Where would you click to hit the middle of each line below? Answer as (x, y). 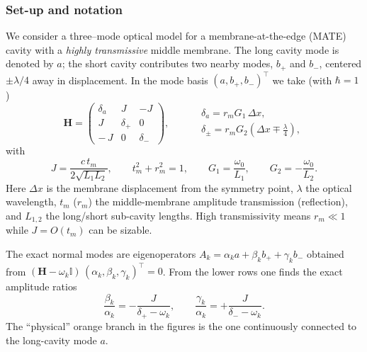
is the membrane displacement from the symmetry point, (170, 187)
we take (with (302, 80)
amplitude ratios (41, 286)
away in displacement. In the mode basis (120, 80)
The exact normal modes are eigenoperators (101, 253)
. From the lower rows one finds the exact (253, 271)
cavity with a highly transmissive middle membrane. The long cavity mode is (173, 49)
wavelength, (31, 201)
